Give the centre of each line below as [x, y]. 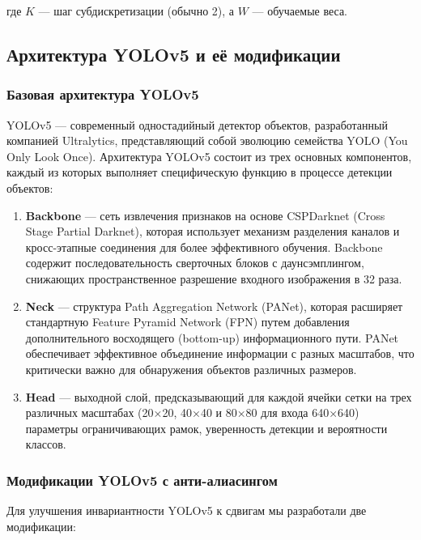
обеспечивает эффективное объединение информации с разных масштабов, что [220, 353]
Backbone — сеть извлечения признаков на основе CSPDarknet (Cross [205, 215]
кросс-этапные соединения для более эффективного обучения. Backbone [204, 247]
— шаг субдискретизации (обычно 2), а [136, 11]
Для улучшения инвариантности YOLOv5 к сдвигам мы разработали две [187, 510]
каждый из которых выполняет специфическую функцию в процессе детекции [200, 172]
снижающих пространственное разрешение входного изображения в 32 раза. [214, 278]
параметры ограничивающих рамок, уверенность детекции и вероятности [206, 428]
